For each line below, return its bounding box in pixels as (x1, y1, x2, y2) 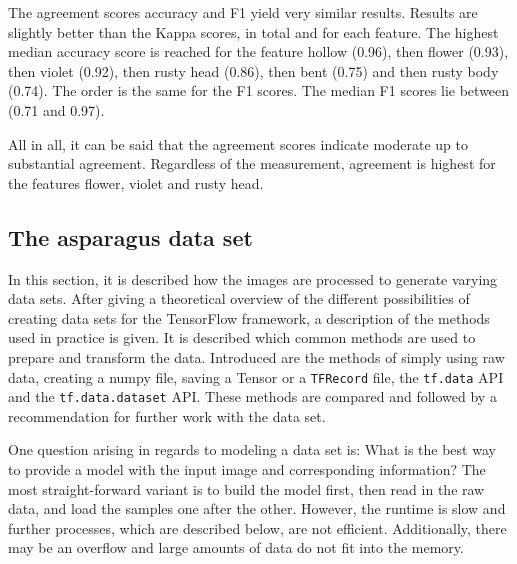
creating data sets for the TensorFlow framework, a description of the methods (8, 307, 490, 328)
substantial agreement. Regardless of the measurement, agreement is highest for (8, 153, 496, 174)
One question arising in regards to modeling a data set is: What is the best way (8, 439, 496, 460)
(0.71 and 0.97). (8, 99, 105, 120)
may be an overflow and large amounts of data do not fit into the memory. (8, 537, 464, 558)
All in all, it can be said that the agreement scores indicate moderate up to (8, 133, 468, 154)
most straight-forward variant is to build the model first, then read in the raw (8, 478, 485, 499)
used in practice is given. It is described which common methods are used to (8, 327, 476, 348)
